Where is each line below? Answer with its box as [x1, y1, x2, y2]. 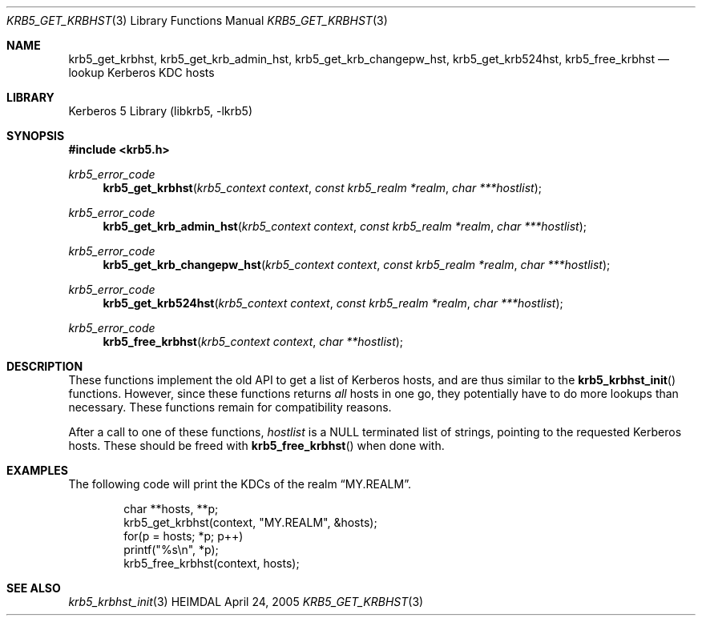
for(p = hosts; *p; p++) [123, 529, 244, 543]
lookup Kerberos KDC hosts [68, 66, 215, 79]
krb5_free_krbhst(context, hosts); [123, 556, 300, 570]
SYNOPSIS [6, 129, 65, 142]
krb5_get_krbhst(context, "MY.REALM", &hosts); [123, 516, 377, 529]
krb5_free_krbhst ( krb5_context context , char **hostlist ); [103, 335, 404, 348]
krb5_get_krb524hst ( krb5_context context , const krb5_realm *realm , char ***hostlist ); [103, 296, 563, 310]
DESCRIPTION [6, 359, 83, 373]
